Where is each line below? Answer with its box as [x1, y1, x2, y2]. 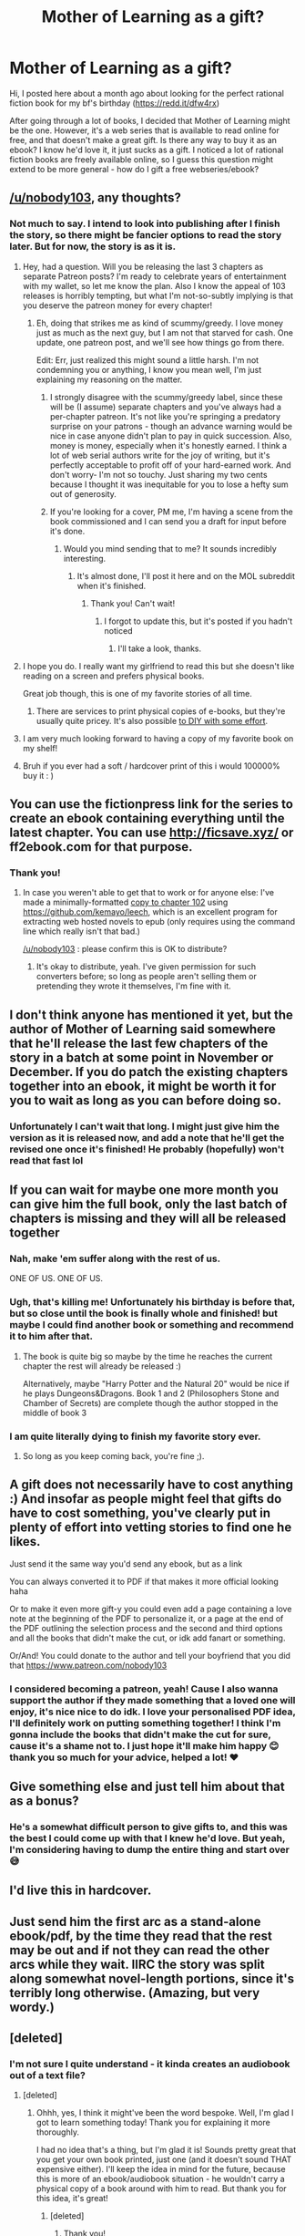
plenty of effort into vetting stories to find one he [9, 1520, 292, 1536]
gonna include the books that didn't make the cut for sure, [9, 1728, 271, 1741]
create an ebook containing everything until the [9, 811, 285, 826]
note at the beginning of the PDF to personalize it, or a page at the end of [9, 1612, 284, 1624]
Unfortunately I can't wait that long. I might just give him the [9, 1120, 280, 1133]
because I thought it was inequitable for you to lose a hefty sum [49, 479, 289, 490]
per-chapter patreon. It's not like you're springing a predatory [49, 410, 280, 421]
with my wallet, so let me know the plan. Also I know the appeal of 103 [22, 280, 286, 291]
